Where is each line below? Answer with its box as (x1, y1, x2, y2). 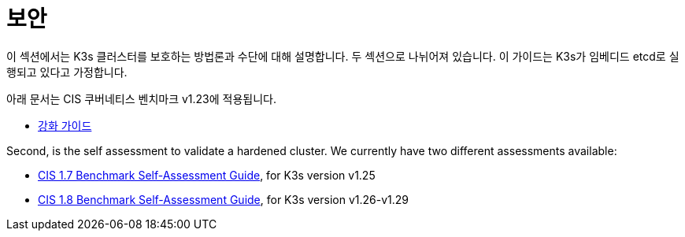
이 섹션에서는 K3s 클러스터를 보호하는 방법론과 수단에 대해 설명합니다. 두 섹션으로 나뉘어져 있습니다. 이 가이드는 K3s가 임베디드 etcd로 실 (6, 49, 679, 63)
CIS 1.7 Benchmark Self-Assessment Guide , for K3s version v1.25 (38, 168, 376, 182)
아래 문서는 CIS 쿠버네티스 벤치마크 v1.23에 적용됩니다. (6, 91, 277, 106)
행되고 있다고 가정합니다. (6, 65, 128, 79)
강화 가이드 (38, 118, 92, 132)
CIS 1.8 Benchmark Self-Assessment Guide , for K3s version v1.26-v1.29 (38, 192, 409, 206)
